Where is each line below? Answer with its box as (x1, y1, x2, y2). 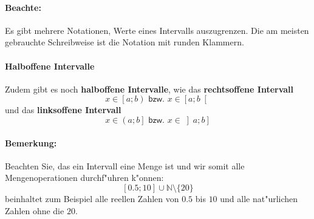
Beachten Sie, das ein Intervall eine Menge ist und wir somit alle (5, 159, 245, 172)
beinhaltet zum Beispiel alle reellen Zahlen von (5, 192, 179, 204)
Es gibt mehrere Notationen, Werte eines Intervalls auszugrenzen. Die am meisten (5, 24, 309, 36)
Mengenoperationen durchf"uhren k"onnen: (5, 171, 164, 184)
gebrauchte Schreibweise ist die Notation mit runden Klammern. (5, 36, 244, 48)
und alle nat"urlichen (220, 192, 298, 204)
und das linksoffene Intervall (5, 103, 121, 116)
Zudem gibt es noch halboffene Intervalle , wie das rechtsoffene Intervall (5, 82, 294, 95)
